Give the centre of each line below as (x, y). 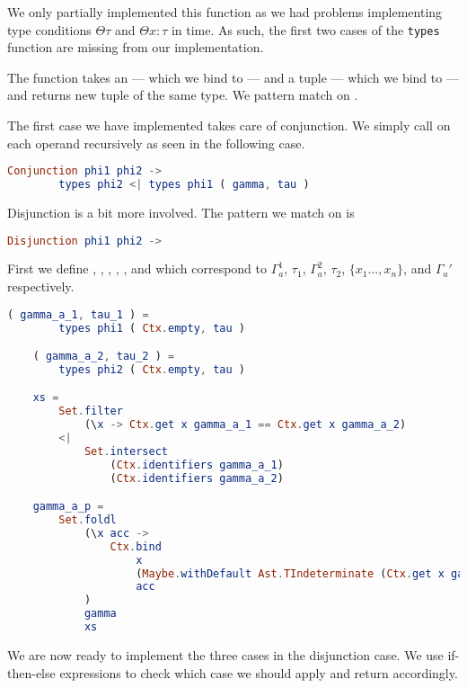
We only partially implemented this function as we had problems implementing (225, 12)
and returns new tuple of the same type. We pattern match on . (183, 95)
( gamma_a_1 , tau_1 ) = (78, 314)
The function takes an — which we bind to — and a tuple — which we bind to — (233, 77)
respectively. (41, 286)
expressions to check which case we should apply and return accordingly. (259, 672)
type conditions (49, 29)
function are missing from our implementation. (136, 47)
